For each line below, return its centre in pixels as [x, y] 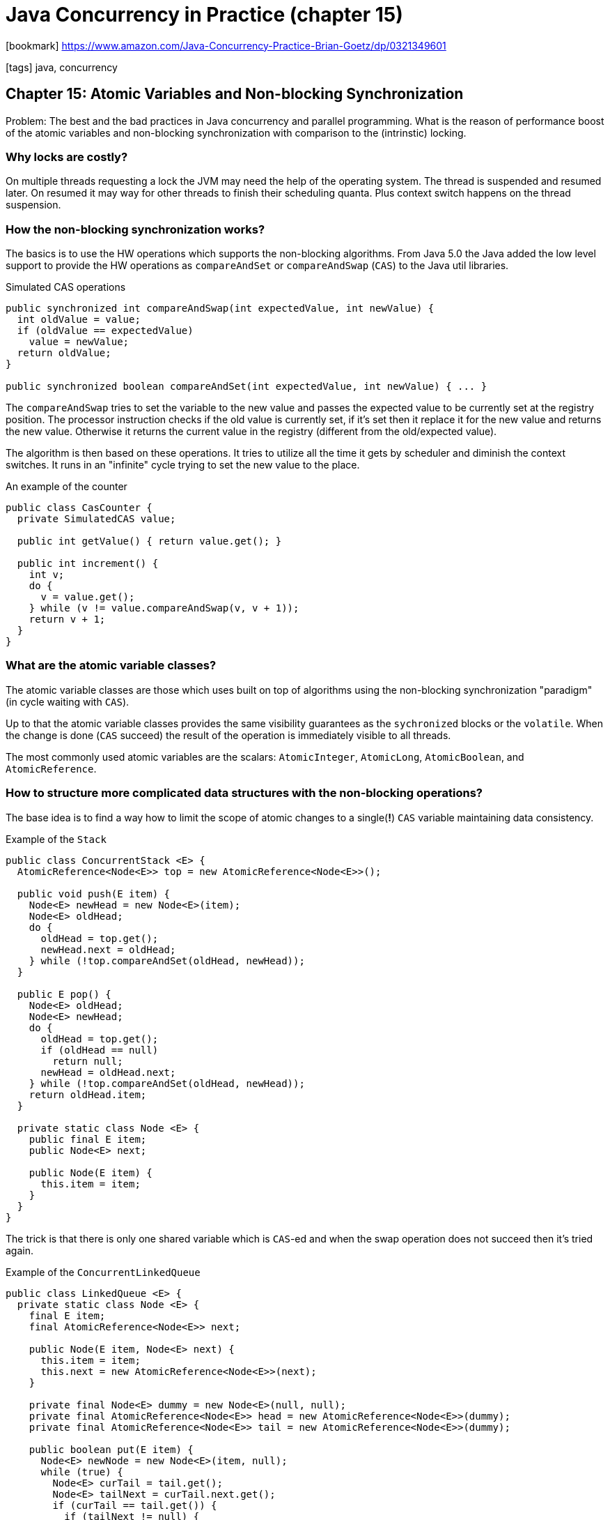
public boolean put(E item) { [111, 1449]
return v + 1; [67, 620]
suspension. [33, 205]
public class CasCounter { [79, 508]
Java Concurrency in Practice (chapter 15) [204, 15]
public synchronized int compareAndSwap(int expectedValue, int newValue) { [220, 309]
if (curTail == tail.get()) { [135, 1505]
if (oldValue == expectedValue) [105, 331]
